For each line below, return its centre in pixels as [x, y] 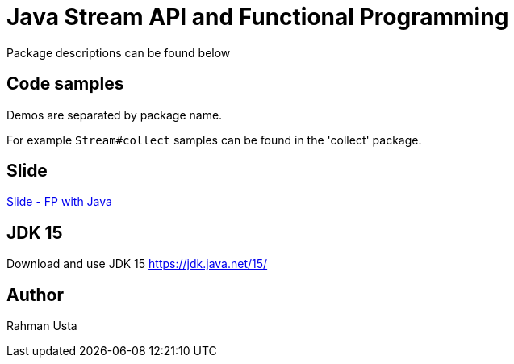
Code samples [65, 84]
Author [35, 295]
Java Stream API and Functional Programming [258, 17]
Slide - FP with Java [59, 202]
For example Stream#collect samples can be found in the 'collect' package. [214, 140]
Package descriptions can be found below [119, 52]
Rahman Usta [42, 326]
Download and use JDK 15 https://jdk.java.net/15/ [137, 264]
